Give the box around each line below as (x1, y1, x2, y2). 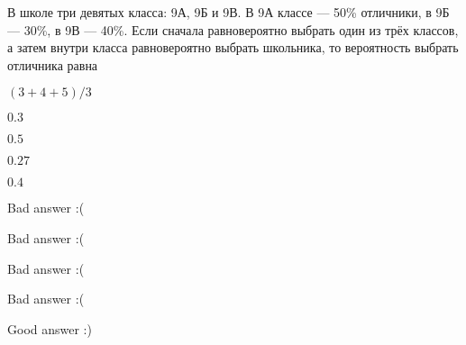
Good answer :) (7, 319, 92, 338)
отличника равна (7, 55, 98, 74)
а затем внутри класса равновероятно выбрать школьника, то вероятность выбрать (7, 38, 459, 57)
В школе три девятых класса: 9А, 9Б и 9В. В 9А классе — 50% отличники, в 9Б (7, 3, 450, 21)
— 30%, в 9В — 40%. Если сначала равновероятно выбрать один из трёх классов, (7, 20, 459, 39)
